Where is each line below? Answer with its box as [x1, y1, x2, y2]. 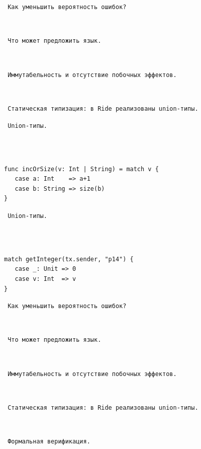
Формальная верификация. [8, 438, 90, 445]
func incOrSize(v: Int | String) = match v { [4, 165, 159, 173]
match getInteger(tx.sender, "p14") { [4, 255, 134, 263]
